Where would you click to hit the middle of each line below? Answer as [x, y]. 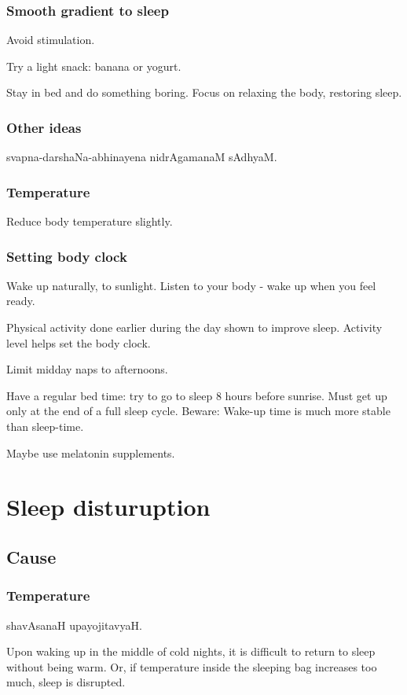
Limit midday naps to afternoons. [87, 369]
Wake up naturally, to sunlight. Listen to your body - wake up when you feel [191, 285]
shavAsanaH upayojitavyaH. [74, 625]
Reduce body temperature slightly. [90, 221]
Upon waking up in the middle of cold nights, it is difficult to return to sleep [191, 651]
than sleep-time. [45, 426]
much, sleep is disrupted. [66, 682]
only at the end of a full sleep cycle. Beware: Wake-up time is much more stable [198, 411]
